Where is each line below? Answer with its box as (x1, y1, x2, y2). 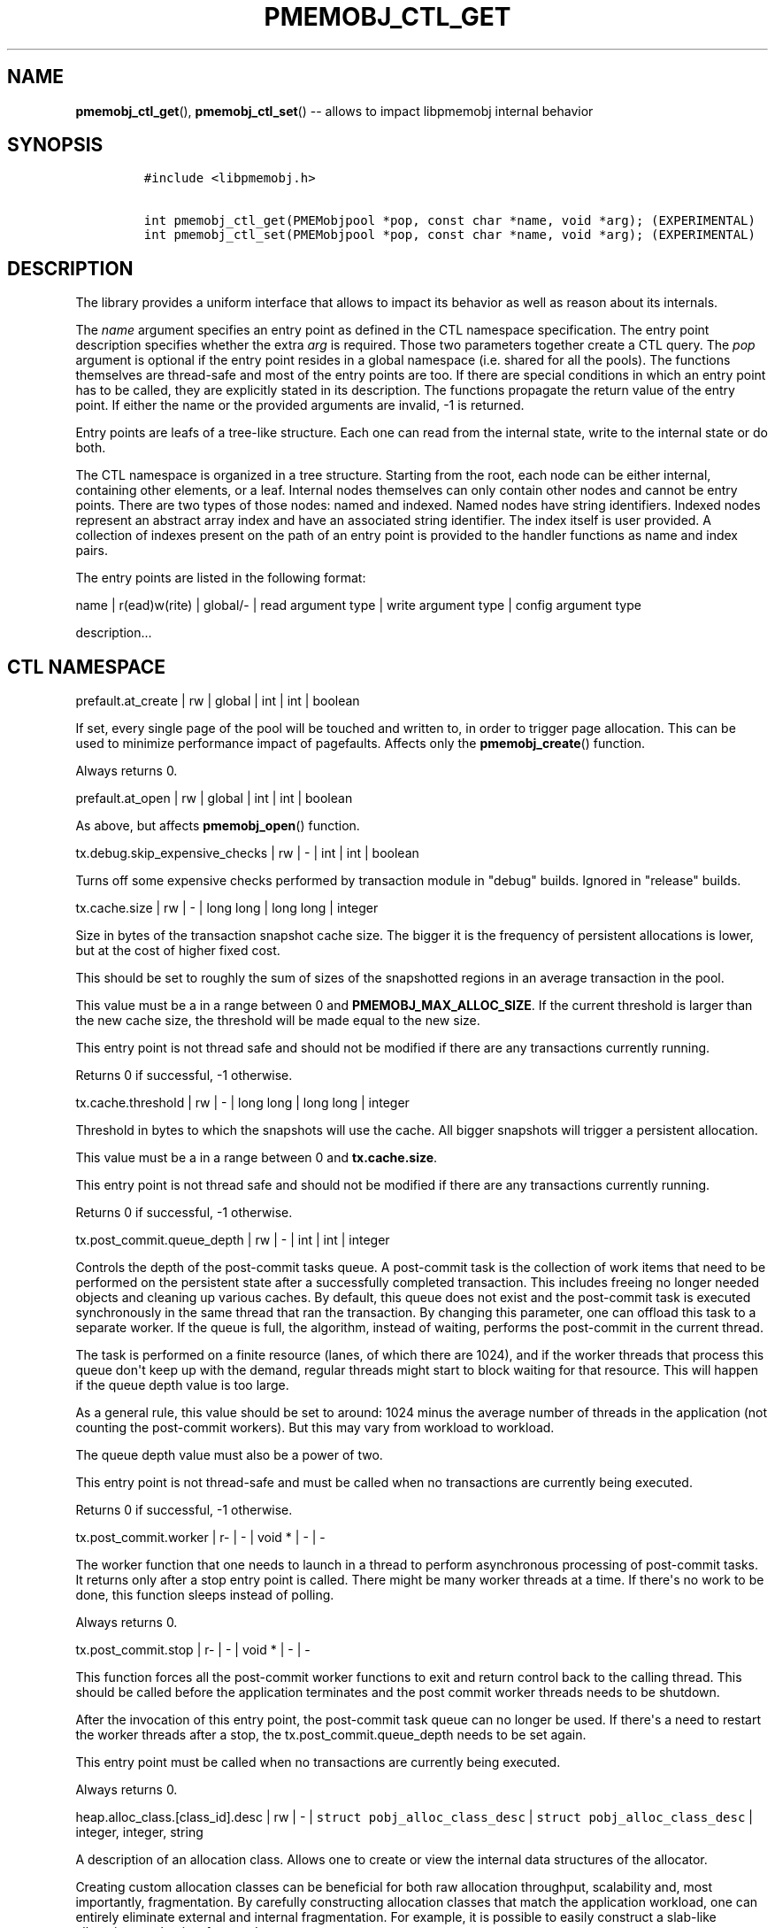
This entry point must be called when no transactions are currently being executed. (75, 1754, 561, 1770)
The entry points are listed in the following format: (75, 570, 366, 586)
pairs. (75, 543, 109, 559)
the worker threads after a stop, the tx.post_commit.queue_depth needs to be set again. (75, 1727, 587, 1743)
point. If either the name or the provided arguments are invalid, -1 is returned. (75, 397, 525, 413)
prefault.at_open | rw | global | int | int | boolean (75, 790, 353, 806)
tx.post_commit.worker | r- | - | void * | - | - (75, 1530, 326, 1546)
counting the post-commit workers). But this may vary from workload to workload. (75, 1420, 555, 1436)
